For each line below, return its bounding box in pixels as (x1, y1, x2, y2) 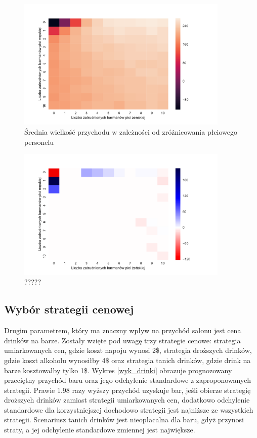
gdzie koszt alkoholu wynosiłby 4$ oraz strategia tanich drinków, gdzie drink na (4, 354, 251, 365)
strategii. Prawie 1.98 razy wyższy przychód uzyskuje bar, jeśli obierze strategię (4, 384, 251, 395)
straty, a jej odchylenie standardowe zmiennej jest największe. (4, 424, 195, 435)
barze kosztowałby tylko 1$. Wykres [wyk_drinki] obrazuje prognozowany (4, 365, 232, 375)
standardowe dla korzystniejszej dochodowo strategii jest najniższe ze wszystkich (4, 404, 253, 415)
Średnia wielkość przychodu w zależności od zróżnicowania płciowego (24, 127, 238, 137)
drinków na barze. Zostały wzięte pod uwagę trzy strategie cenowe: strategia (4, 335, 241, 345)
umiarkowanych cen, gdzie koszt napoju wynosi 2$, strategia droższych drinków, (4, 345, 252, 355)
